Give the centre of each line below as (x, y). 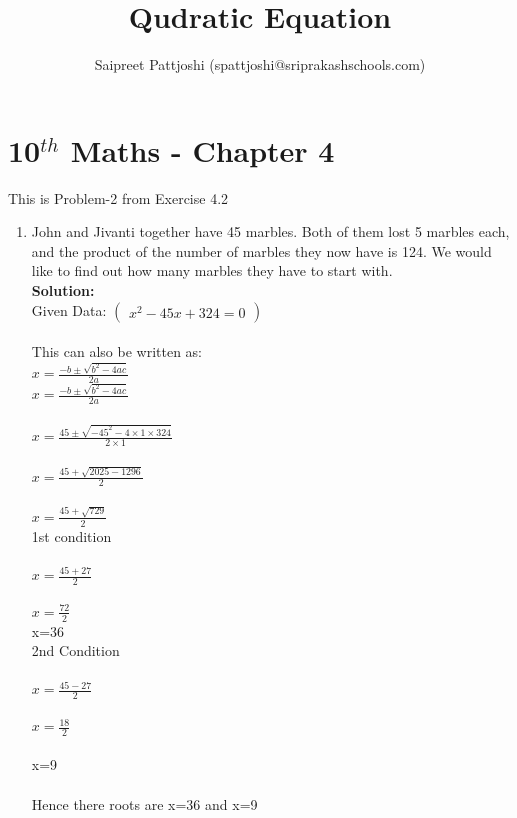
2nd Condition (75, 650)
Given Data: (69, 309)
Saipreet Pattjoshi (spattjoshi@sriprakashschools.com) (260, 64)
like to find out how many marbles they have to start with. (212, 270)
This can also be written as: (116, 351)
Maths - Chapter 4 (202, 149)
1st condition (71, 535)
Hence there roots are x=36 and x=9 (144, 803)
